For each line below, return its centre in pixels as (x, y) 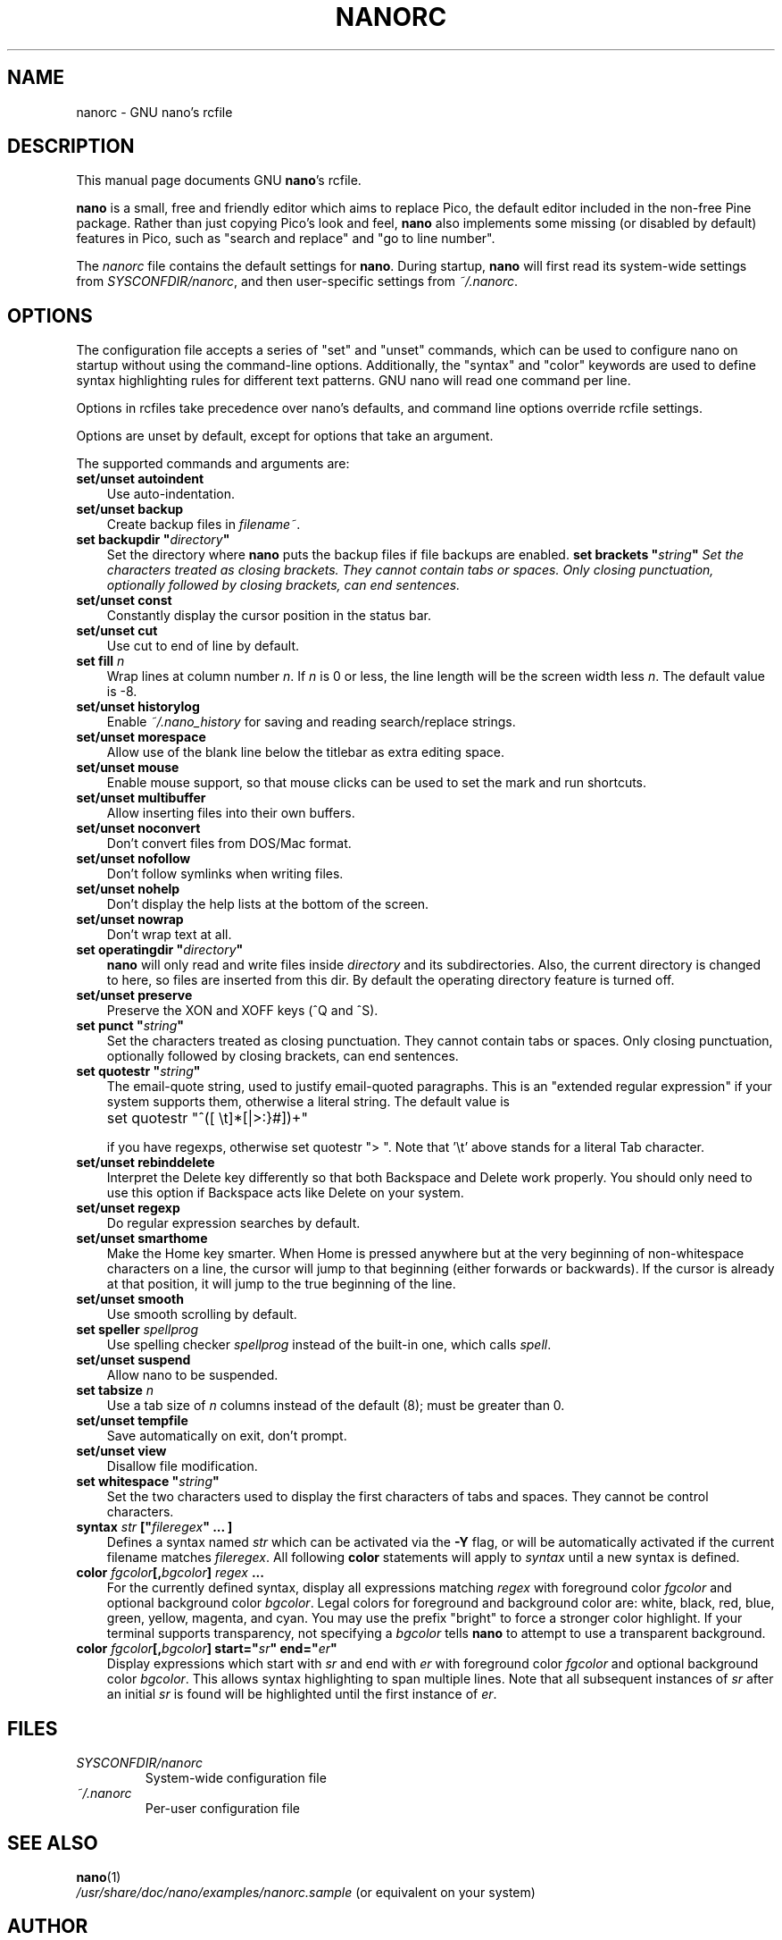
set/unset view (121, 1451)
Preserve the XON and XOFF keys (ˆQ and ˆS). (242, 1011)
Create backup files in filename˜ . (204, 525)
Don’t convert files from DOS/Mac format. (229, 844)
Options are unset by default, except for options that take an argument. (285, 436)
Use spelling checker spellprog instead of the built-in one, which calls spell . (329, 1345)
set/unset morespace (141, 737)
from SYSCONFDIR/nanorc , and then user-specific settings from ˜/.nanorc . (297, 281)
